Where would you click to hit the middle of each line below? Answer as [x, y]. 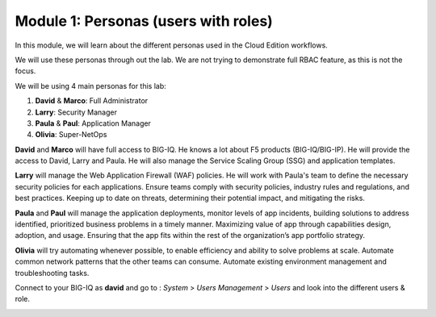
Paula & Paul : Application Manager [93, 123]
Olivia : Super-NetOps [71, 135]
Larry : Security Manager [76, 112]
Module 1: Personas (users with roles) [144, 21]
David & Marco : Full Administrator [92, 101]
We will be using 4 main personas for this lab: [91, 86]
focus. [25, 71]
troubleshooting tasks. [52, 273]
